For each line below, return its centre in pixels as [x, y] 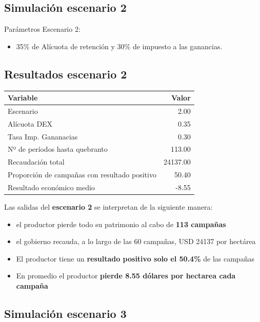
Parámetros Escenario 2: [42, 29]
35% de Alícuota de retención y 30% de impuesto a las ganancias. [119, 46]
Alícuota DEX [30, 123]
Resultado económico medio [51, 187]
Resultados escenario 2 [66, 74]
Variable [23, 98]
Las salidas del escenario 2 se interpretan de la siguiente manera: [108, 207]
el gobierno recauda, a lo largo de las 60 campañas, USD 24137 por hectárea [136, 241]
